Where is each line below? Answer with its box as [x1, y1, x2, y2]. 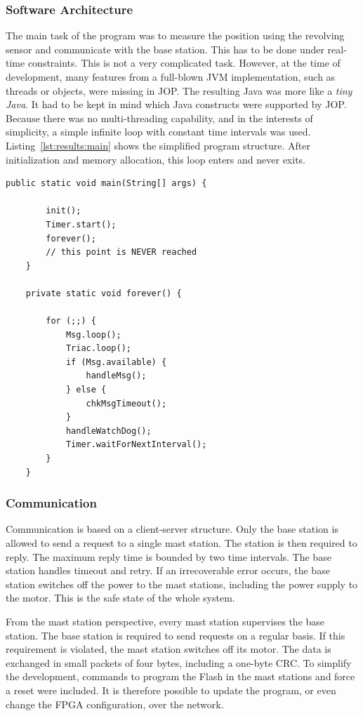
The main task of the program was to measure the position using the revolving [6, 28, 345, 43]
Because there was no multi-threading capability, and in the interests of [6, 110, 313, 125]
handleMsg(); [86, 371, 147, 381]
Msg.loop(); [65, 329, 121, 340]
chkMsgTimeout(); [86, 398, 167, 409]
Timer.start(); [46, 219, 117, 230]
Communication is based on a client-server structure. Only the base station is [6, 522, 338, 536]
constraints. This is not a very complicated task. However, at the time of [27, 55, 341, 70]
